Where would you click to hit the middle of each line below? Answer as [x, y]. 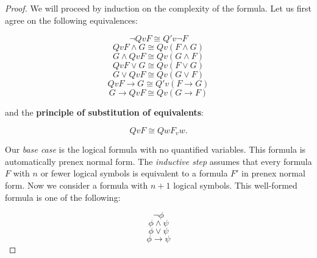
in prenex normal [273, 173]
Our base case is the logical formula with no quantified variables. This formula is [155, 149]
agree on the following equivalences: [71, 20]
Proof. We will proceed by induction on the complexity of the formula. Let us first [158, 8]
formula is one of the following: [63, 197]
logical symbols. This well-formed [235, 185]
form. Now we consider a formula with [77, 185]
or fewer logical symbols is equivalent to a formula [134, 173]
